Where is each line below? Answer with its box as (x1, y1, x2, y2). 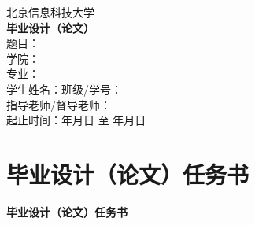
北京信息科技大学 (6, 4, 94, 20)
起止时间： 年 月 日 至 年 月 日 (6, 112, 146, 128)
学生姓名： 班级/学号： (6, 80, 122, 97)
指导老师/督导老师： (6, 96, 111, 112)
